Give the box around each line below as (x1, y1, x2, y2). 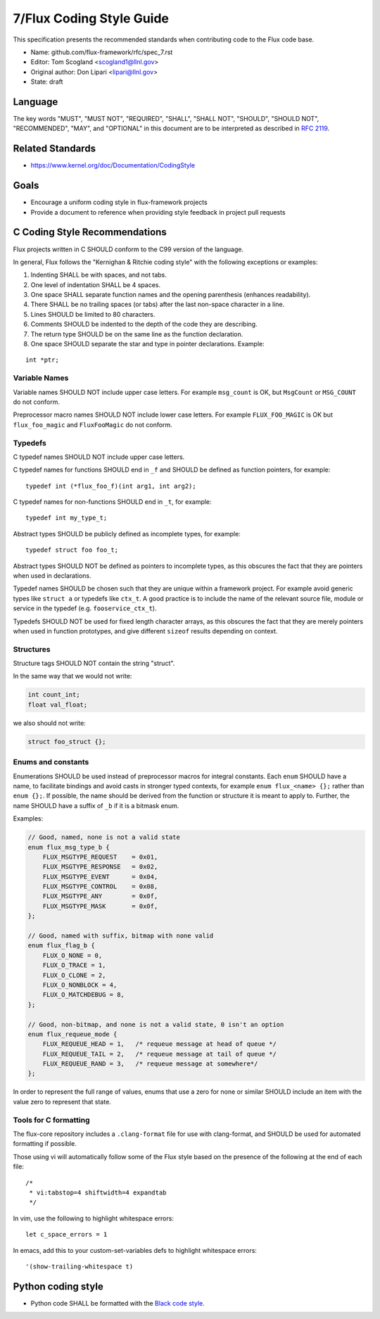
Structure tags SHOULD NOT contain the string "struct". (13, 659, 175, 668)
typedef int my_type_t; (25, 514, 108, 522)
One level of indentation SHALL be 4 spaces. (30, 280, 161, 289)
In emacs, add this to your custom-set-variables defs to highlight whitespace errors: (13, 1246, 257, 1254)
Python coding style (13, 1280, 103, 1292)
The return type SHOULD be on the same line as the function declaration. (30, 329, 243, 338)
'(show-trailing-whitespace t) (25, 1262, 134, 1270)
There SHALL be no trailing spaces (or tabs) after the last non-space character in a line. (30, 300, 285, 309)
